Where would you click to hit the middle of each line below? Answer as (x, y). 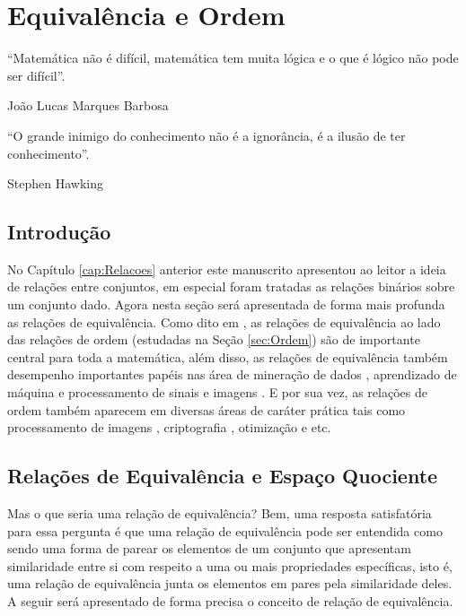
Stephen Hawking (55, 183)
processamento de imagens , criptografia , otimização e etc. (169, 427)
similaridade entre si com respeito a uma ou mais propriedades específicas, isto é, (230, 565)
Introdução (59, 232)
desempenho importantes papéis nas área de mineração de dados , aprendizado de (232, 374)
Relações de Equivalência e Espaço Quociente (223, 476)
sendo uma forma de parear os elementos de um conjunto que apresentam (209, 548)
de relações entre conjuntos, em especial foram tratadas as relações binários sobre (231, 286)
